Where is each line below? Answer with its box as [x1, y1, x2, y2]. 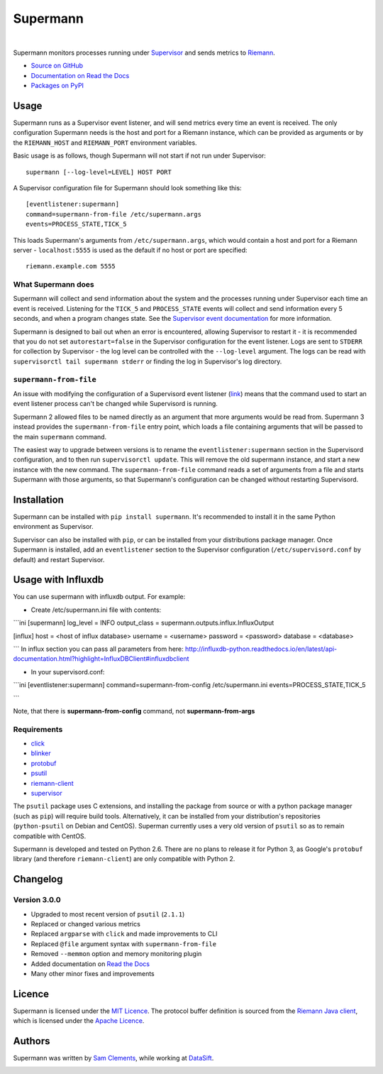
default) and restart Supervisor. [13, 555, 105, 564]
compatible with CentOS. [13, 831, 87, 840]
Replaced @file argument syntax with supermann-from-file [30, 939, 216, 948]
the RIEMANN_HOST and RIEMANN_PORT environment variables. [13, 138, 198, 147]
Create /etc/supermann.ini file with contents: [30, 606, 162, 614]
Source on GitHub [30, 61, 84, 70]
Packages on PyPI [30, 82, 84, 90]
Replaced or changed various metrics [30, 919, 141, 928]
